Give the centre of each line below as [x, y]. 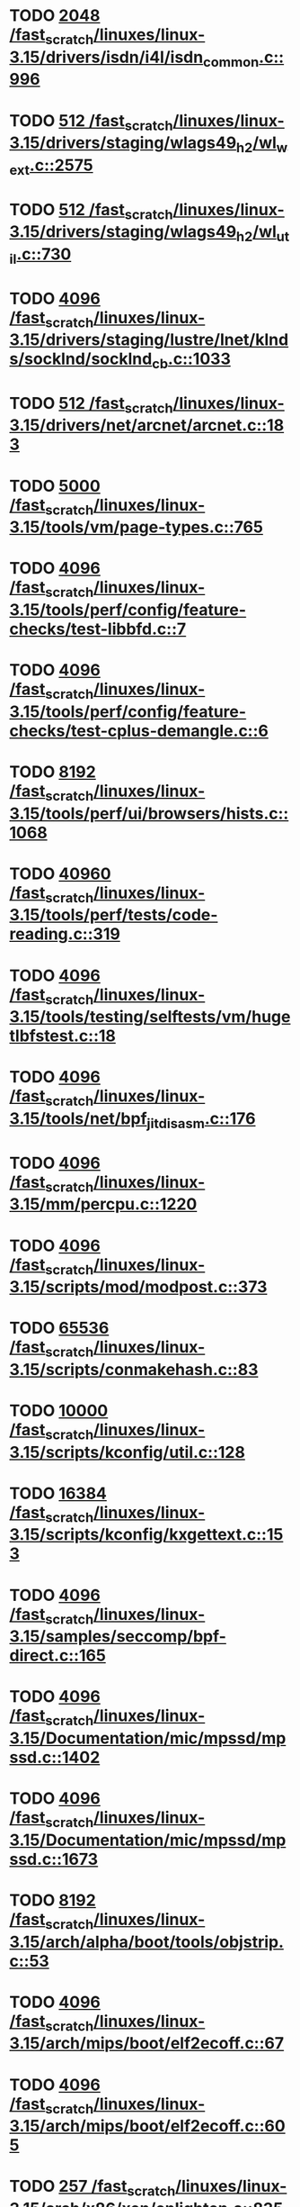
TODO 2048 [55, 16]
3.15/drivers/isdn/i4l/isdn [106, 57]
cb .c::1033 [191, 360]
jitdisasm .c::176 [201, 1120]
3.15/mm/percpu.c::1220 [103, 1204]
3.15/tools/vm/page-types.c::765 [136, 527]
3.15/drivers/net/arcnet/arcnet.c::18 [147, 425]
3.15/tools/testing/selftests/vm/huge [150, 1017]
